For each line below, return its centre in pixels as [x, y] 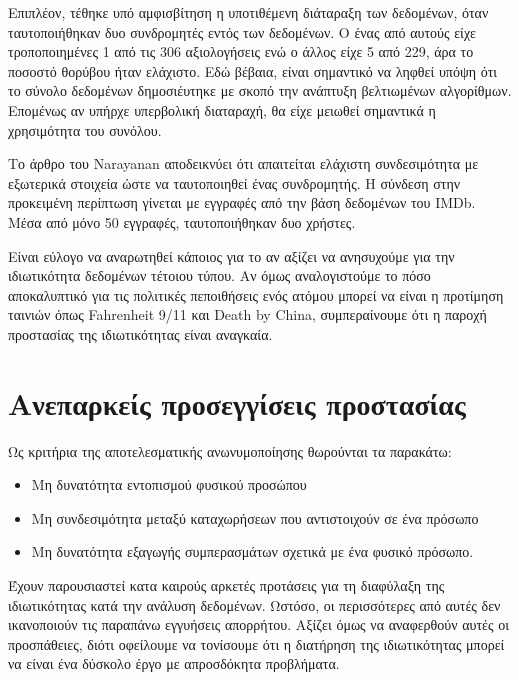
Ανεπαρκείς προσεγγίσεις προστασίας [237, 402]
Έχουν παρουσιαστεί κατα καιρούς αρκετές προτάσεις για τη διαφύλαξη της [226, 585]
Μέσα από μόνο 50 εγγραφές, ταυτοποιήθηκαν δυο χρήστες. [182, 221]
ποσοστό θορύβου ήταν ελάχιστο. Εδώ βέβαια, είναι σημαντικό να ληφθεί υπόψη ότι [253, 70]
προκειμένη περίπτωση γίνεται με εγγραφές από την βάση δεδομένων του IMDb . [242, 202]
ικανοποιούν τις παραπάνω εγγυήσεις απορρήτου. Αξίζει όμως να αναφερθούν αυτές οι [258, 624]
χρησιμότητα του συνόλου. [85, 129]
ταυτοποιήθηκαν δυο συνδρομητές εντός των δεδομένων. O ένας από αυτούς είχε [242, 31]
